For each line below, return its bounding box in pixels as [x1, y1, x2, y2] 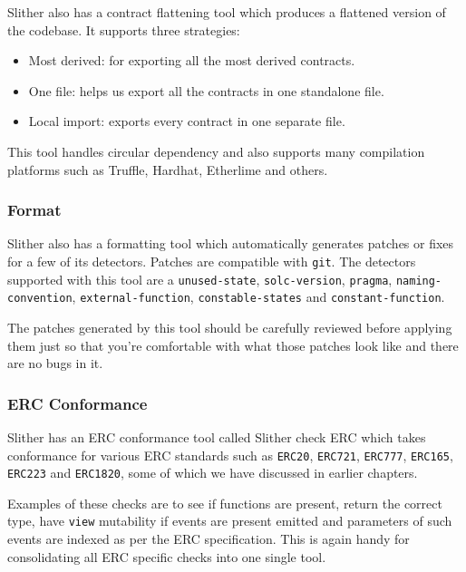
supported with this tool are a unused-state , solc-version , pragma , [7, 269, 393, 288]
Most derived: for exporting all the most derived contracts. [28, 51, 355, 70]
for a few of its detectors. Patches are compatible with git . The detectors [7, 251, 416, 270]
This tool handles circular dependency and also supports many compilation [7, 141, 425, 160]
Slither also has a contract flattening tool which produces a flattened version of [7, 3, 446, 21]
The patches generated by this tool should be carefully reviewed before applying [7, 317, 452, 336]
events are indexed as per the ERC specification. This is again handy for [7, 529, 410, 548]
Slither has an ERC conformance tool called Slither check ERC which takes [7, 427, 426, 446]
